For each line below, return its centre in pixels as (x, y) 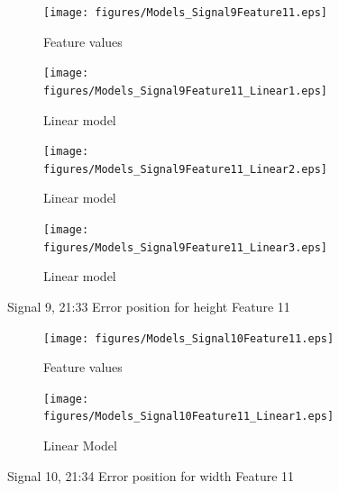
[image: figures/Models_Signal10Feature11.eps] (189, 338)
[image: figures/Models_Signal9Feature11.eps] (185, 13)
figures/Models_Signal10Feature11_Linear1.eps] (189, 417)
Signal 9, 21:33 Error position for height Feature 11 (149, 306)
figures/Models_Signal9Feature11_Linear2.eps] (185, 169)
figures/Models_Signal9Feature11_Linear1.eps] (185, 91)
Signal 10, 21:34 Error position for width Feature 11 (151, 475)
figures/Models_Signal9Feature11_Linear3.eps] (185, 247)
